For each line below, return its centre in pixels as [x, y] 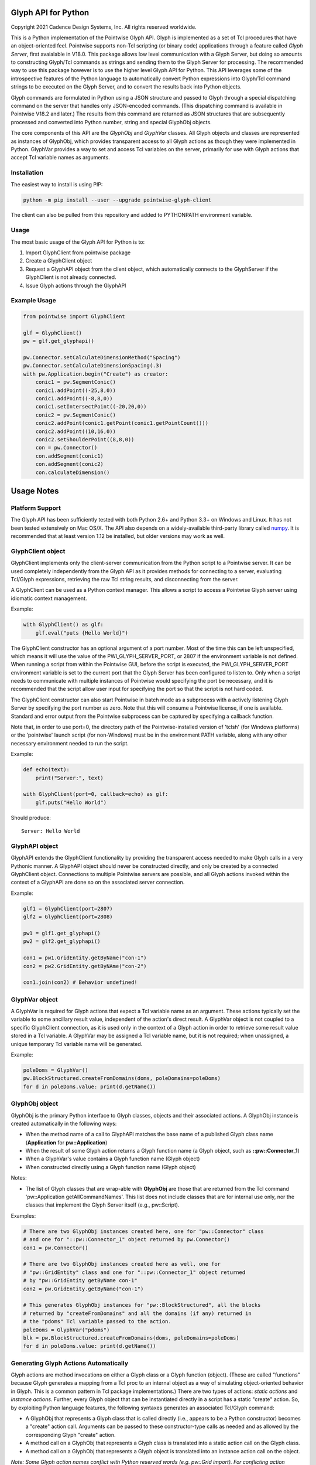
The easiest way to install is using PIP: [57, 184]
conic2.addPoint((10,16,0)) [76, 431]
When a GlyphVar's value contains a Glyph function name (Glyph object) [113, 1159]
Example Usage [33, 301]
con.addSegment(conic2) [69, 464]
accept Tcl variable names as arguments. [61, 158]
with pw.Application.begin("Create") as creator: [96, 374]
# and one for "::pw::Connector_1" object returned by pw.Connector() [127, 1240]
